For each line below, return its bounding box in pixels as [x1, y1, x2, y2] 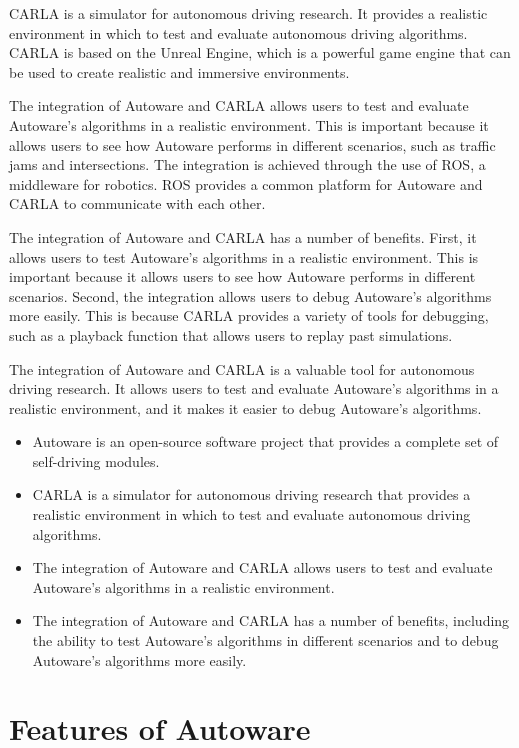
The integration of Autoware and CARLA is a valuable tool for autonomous [9, 358, 475, 379]
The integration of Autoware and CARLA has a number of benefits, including [32, 610, 510, 631]
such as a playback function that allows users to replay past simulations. [9, 324, 453, 345]
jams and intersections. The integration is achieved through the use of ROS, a [9, 154, 486, 175]
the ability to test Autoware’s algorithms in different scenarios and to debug [32, 630, 499, 651]
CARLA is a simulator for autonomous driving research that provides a [32, 484, 471, 505]
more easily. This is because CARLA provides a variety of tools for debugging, [9, 305, 489, 326]
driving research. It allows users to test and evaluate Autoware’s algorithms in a [9, 378, 499, 399]
